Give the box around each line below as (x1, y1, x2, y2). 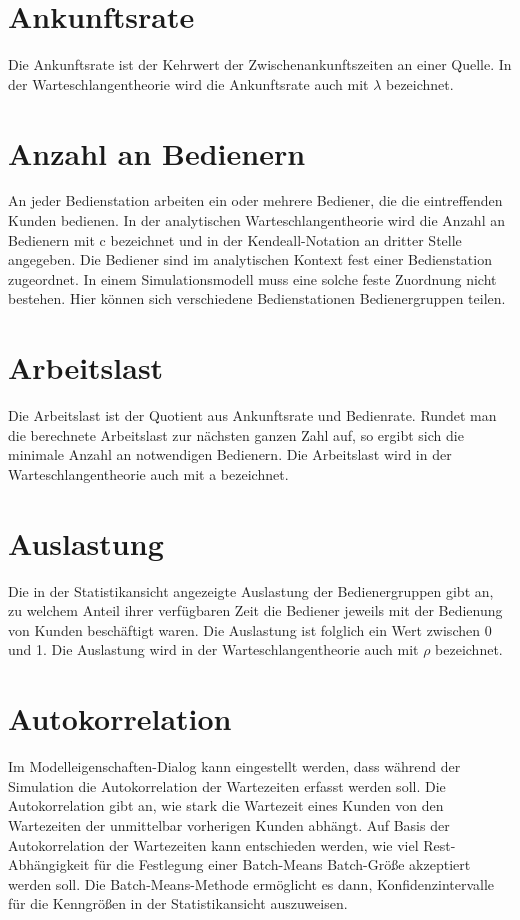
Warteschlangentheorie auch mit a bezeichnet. (8, 463, 289, 484)
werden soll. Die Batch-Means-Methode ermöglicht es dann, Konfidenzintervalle (8, 873, 495, 894)
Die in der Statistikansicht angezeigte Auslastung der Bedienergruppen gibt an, (8, 580, 494, 601)
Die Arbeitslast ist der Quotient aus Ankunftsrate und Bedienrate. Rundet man (8, 405, 497, 426)
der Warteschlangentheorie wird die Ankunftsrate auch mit (8, 73, 369, 94)
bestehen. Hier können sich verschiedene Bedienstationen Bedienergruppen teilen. (8, 288, 506, 309)
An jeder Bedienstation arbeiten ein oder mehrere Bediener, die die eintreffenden (8, 190, 503, 211)
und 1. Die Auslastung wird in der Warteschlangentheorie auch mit (8, 639, 419, 660)
